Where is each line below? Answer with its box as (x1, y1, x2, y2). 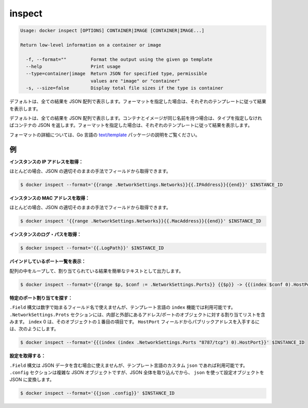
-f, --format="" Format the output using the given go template (26, 57, 213, 62)
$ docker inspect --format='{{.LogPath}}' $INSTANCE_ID (20, 245, 164, 251)
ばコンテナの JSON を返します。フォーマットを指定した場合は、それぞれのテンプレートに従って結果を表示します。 (9, 122, 253, 128)
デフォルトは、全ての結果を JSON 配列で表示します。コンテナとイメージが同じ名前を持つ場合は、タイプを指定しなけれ (9, 115, 262, 121)
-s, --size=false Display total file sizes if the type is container (26, 85, 223, 91)
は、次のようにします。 (9, 326, 59, 332)
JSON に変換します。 (9, 377, 54, 383)
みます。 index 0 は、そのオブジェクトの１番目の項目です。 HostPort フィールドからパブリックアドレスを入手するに (9, 319, 260, 325)
